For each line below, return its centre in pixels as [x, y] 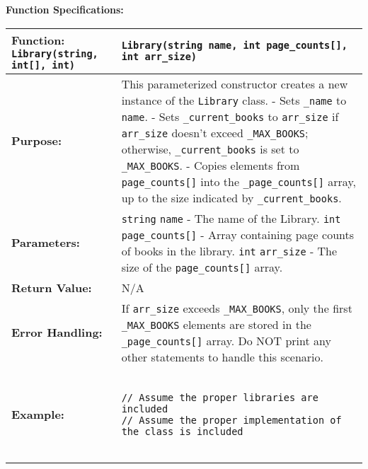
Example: [38, 415]
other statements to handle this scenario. [222, 357]
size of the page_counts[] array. [202, 267]
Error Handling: [57, 332]
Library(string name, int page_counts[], [234, 46]
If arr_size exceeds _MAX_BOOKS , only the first [237, 308]
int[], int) [44, 65]
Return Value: [52, 287]
